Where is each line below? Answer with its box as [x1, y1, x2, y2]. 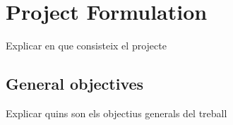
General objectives [6, 73, 144, 95]
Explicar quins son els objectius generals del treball [6, 105, 227, 120]
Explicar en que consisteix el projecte [6, 38, 167, 53]
